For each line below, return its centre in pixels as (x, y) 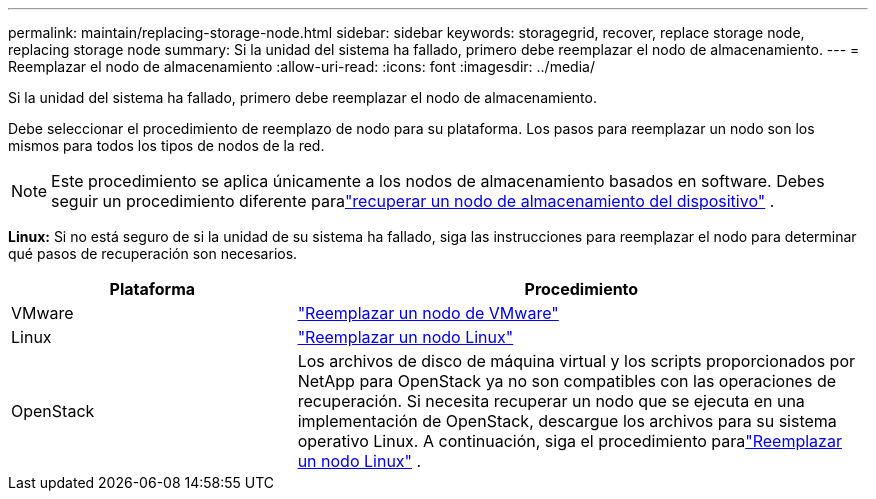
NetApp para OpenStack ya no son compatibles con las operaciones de (567, 381)
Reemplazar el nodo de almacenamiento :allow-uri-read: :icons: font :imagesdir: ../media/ (301, 66)
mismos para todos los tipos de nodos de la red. (166, 145)
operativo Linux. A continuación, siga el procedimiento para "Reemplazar (569, 441)
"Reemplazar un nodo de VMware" (428, 313)
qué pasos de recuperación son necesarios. (153, 253)
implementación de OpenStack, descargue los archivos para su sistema (567, 421)
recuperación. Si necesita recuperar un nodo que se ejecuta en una (551, 401)
